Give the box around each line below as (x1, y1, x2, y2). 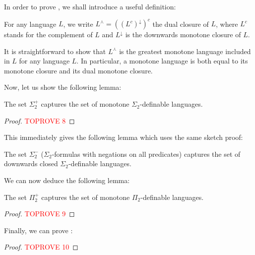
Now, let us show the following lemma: (4, 82, 122, 92)
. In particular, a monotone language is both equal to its (76, 56, 248, 66)
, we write (63, 18, 93, 29)
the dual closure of (152, 18, 209, 29)
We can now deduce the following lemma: (4, 175, 130, 186)
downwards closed (4, 158, 58, 169)
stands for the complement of (4, 29, 93, 40)
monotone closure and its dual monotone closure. (4, 65, 153, 75)
